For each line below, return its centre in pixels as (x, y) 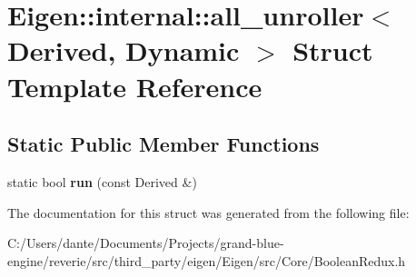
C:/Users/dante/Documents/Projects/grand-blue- (146, 243)
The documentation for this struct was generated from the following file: (208, 212)
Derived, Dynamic (124, 50)
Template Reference (135, 86)
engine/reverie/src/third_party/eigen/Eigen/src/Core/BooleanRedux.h (207, 260)
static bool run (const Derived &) (102, 181)
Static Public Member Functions (163, 144)
